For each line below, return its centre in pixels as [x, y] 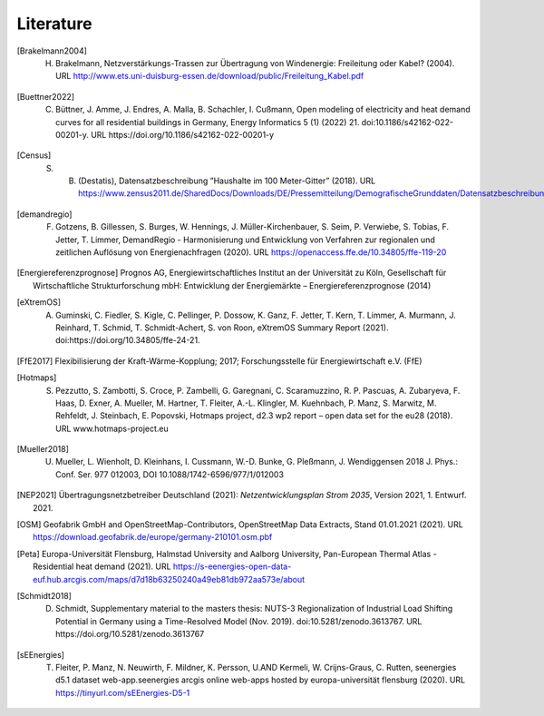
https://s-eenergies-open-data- [232, 566]
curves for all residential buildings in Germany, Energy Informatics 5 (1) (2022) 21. [208, 122]
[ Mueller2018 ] [43, 449]
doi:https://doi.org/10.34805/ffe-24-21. [128, 340]
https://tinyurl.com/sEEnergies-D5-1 [123, 692]
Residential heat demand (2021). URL [102, 566]
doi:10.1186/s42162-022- [407, 122]
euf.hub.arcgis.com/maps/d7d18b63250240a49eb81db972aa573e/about [169, 579]
